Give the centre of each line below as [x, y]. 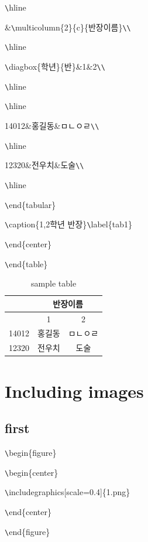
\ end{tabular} [30, 204]
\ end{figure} [27, 531]
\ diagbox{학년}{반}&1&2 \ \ [55, 66]
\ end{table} [26, 263]
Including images [74, 391]
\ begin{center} [32, 472]
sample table [54, 283]
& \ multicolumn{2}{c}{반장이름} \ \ [68, 27]
